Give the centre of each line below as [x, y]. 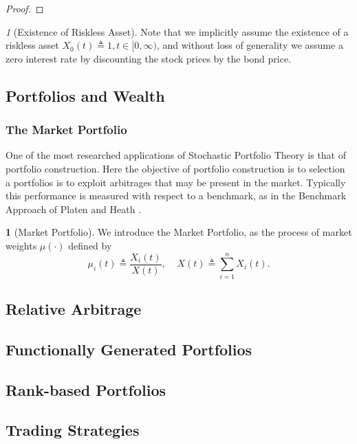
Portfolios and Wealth [85, 95]
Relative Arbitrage [74, 309]
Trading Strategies [73, 430]
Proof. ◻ [25, 8]
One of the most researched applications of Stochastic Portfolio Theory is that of [176, 155]
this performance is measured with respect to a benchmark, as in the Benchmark [176, 196]
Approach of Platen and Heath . [74, 209]
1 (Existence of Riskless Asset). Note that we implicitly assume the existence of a [177, 31]
